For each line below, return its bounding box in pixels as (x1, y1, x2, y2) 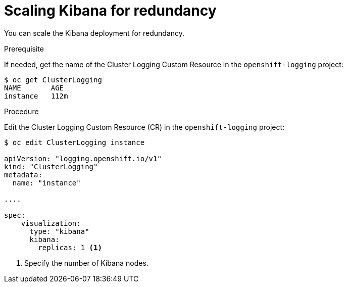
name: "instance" (12, 178, 81, 187)
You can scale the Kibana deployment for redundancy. (4, 28, 185, 37)
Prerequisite (4, 44, 44, 53)
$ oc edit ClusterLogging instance (4, 138, 145, 147)
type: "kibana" (29, 227, 89, 235)
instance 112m (4, 91, 68, 100)
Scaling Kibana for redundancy (4, 2, 217, 19)
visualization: (21, 219, 81, 227)
